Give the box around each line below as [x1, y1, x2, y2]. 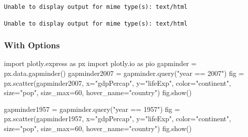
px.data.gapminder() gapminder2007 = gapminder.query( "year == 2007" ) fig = [4, 68, 244, 78]
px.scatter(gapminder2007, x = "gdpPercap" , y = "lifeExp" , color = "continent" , [4, 77, 231, 88]
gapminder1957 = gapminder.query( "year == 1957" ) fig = [4, 103, 180, 114]
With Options [4, 39, 60, 51]
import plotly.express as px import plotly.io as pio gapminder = [4, 58, 197, 68]
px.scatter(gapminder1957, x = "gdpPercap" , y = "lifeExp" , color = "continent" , [4, 113, 231, 124]
